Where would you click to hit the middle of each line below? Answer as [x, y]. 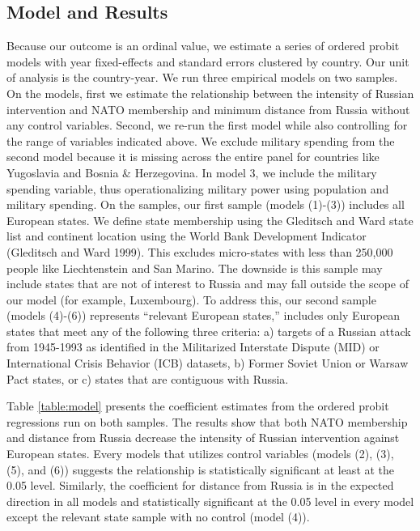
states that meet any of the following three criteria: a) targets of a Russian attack [209, 331]
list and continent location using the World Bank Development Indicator [187, 236]
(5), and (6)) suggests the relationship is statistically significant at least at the [201, 469]
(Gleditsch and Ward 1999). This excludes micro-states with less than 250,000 [200, 251]
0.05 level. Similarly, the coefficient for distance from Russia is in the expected [200, 485]
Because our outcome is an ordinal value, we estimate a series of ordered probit [203, 46]
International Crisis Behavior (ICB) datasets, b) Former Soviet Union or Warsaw [208, 363]
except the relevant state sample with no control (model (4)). [158, 517]
